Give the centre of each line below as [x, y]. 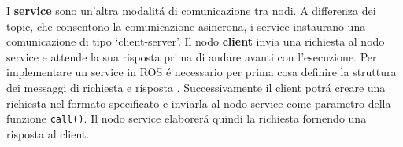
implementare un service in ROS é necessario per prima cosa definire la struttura [201, 72]
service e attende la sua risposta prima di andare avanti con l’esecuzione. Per [192, 56]
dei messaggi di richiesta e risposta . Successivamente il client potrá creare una [196, 87]
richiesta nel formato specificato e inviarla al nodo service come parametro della [199, 103]
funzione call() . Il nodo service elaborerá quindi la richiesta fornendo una [187, 118]
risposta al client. [48, 133]
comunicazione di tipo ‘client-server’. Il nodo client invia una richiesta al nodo [196, 41]
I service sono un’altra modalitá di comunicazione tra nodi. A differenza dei [191, 10]
